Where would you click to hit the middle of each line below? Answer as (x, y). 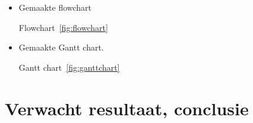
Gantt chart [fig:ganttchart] (69, 67)
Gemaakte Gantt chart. (61, 47)
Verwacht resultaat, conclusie (127, 108)
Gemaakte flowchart (55, 7)
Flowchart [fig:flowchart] (63, 27)
